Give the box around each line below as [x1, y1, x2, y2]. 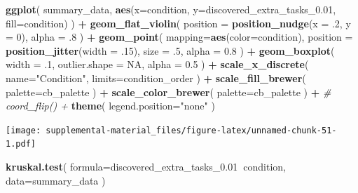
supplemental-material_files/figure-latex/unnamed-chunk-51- [46, 125, 337, 135]
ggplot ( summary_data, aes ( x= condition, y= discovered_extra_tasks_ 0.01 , [6, 2, 336, 16]
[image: [6, 125, 41, 135]
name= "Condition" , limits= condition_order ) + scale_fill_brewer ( [6, 70, 306, 85]
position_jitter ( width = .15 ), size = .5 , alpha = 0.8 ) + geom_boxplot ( [6, 43, 335, 58]
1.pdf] [6, 139, 36, 149]
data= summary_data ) [6, 173, 106, 187]
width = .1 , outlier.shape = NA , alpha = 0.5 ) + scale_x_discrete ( [6, 57, 309, 72]
